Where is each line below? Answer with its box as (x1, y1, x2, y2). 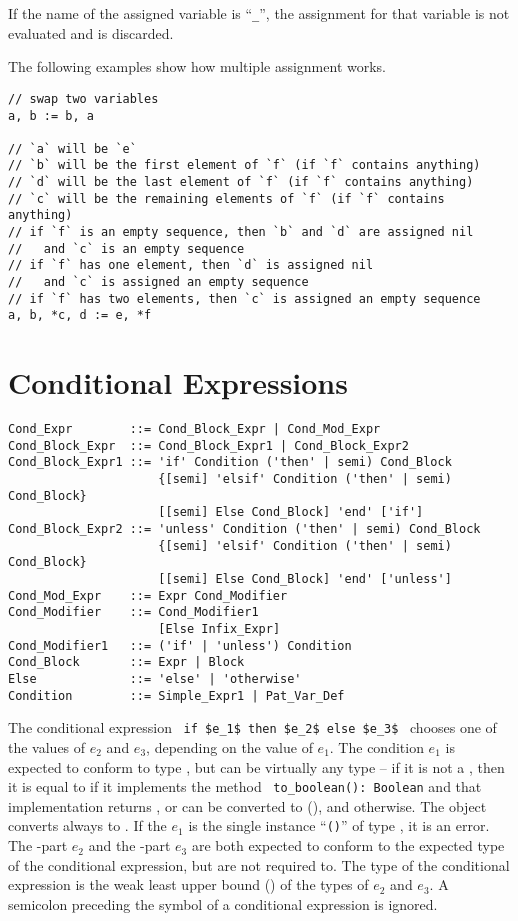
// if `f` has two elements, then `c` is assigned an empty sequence (8, 291, 481, 306)
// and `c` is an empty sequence (8, 241, 245, 256)
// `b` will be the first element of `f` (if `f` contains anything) (8, 158, 481, 173)
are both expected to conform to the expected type (191, 835, 505, 856)
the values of (8, 736, 86, 757)
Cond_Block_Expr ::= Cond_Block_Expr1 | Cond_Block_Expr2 (8, 438, 409, 453)
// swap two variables (8, 91, 159, 106)
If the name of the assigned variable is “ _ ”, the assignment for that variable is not (8, 3, 510, 23)
